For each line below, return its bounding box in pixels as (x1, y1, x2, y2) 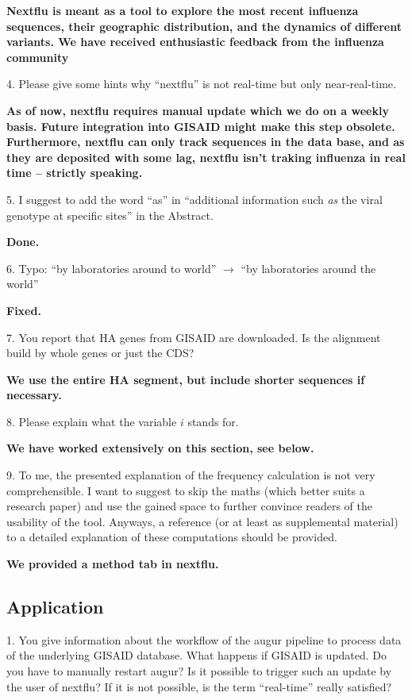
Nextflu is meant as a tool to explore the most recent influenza (6, 2, 359, 18)
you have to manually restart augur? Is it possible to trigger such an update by (6, 663, 392, 679)
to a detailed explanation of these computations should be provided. (6, 529, 337, 545)
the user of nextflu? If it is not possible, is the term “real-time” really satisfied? (6, 678, 392, 694)
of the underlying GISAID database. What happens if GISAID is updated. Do (6, 647, 387, 663)
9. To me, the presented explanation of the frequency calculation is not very (6, 467, 375, 483)
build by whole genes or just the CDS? (6, 344, 194, 361)
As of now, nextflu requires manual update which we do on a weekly (6, 102, 389, 118)
